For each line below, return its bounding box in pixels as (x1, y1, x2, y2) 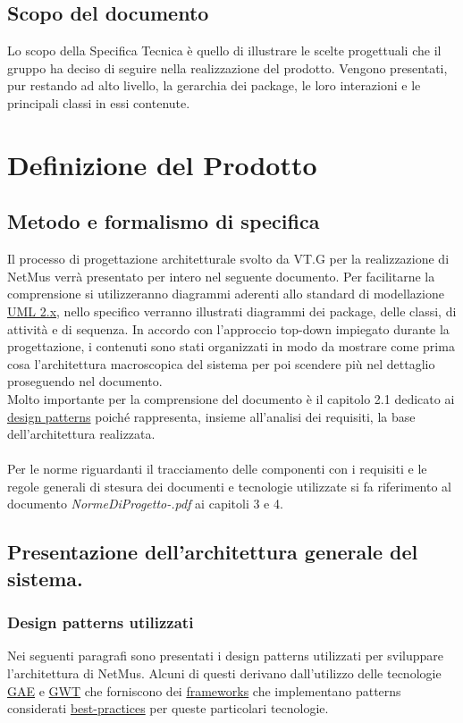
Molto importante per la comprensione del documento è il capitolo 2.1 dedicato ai (7, 389, 455, 408)
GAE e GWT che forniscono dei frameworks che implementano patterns (7, 681, 401, 700)
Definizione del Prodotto (7, 146, 317, 182)
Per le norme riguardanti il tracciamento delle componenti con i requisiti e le (7, 459, 427, 478)
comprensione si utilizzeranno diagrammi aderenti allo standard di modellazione (7, 284, 444, 303)
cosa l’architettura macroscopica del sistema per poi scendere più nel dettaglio (7, 354, 435, 373)
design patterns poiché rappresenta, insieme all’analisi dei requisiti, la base (7, 407, 416, 425)
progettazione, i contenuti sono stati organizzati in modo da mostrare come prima (7, 337, 455, 356)
